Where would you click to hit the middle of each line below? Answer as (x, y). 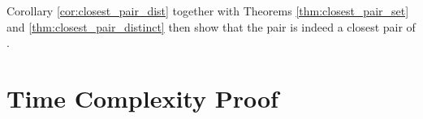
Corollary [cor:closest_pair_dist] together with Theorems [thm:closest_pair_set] (208, 11)
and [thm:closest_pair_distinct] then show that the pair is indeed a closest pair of (211, 26)
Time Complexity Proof (142, 98)
